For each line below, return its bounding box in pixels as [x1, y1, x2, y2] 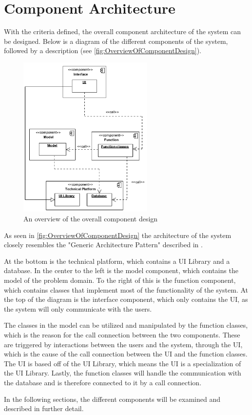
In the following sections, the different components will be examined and [4, 394, 220, 404]
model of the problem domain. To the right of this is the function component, [4, 275, 236, 285]
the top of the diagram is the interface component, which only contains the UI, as [4, 294, 248, 304]
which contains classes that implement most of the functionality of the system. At [4, 284, 248, 295]
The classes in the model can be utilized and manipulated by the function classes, [4, 320, 248, 330]
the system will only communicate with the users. [4, 303, 152, 314]
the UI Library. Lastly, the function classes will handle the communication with [4, 368, 241, 378]
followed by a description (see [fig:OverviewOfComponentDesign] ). [4, 45, 201, 56]
